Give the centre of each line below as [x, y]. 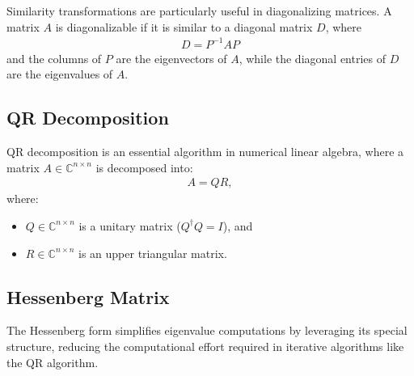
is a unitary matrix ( [130, 225]
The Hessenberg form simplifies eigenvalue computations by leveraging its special [207, 330]
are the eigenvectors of [171, 58]
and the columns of [54, 58]
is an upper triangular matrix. [153, 253]
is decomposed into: [144, 167]
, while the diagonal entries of [312, 58]
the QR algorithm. [53, 362]
